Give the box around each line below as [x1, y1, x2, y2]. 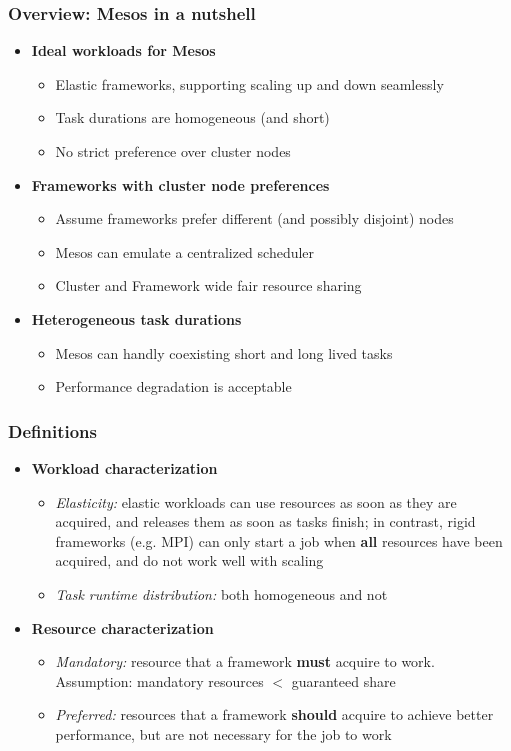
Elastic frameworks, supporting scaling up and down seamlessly [55, 73, 444, 94]
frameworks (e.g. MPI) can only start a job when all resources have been [55, 530, 503, 551]
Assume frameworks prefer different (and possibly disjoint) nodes [55, 208, 454, 229]
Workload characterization [31, 457, 218, 478]
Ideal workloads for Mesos [31, 40, 216, 61]
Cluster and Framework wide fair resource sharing [55, 275, 362, 296]
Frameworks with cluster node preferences [31, 174, 330, 195]
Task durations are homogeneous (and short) [55, 107, 330, 128]
